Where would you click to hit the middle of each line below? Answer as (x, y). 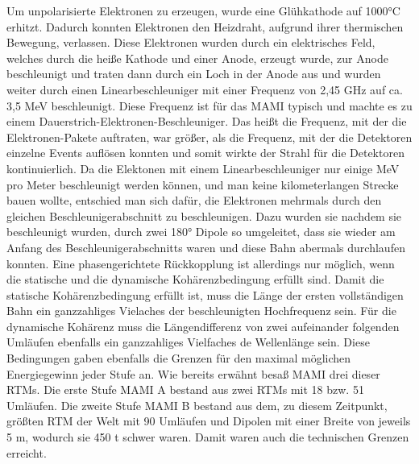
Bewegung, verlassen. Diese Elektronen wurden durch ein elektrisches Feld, (191, 42)
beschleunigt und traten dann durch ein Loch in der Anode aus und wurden (194, 74)
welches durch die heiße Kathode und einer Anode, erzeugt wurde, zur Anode (197, 58)
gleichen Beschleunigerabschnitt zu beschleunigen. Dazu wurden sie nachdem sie (204, 215)
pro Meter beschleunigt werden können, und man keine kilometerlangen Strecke (203, 184)
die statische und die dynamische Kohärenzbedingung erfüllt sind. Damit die (195, 279)
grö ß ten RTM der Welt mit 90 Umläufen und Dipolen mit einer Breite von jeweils (209, 421)
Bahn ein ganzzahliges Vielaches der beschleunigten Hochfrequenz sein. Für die (201, 311)
